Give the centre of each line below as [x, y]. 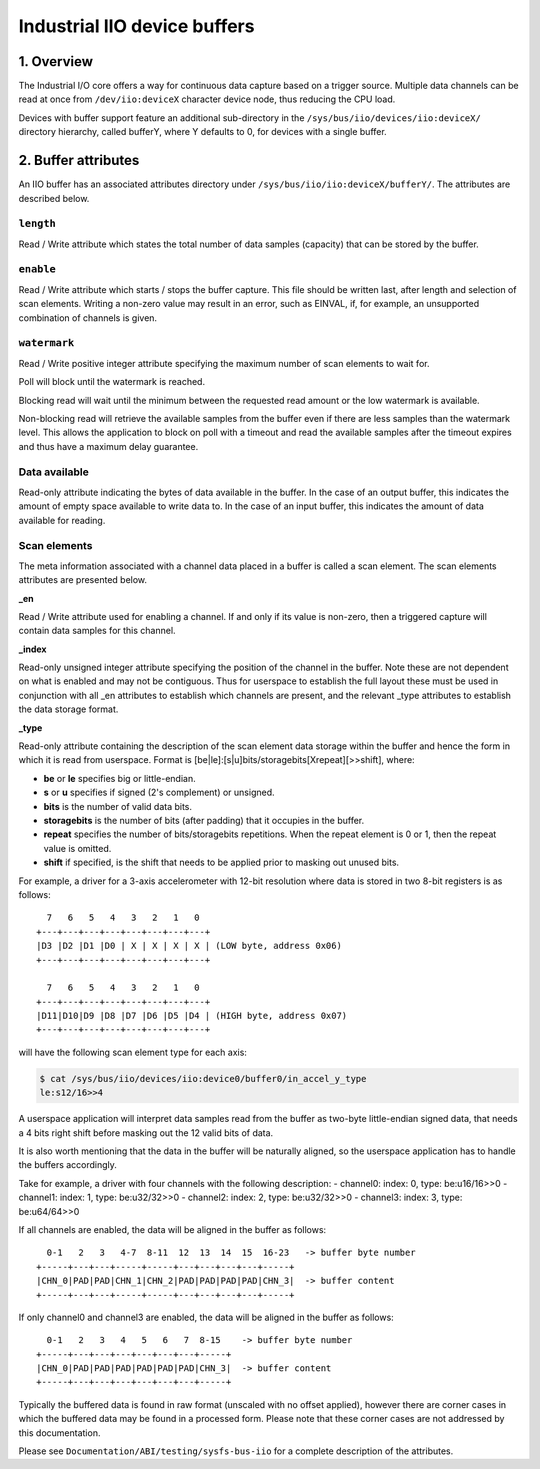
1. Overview [56, 61]
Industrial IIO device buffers [136, 26]
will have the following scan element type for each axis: [132, 1052]
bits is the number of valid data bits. [118, 806]
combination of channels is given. [88, 317]
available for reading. [62, 520]
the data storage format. [68, 709]
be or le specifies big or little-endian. [119, 778]
